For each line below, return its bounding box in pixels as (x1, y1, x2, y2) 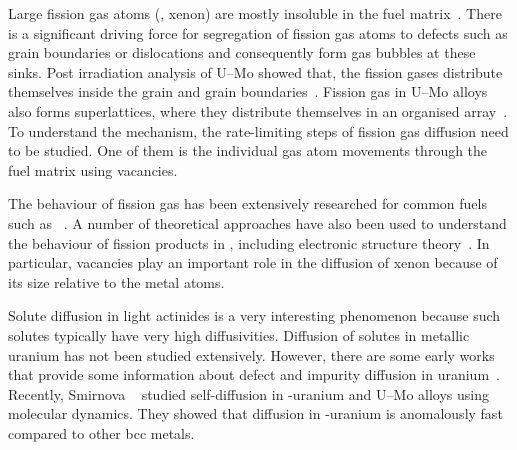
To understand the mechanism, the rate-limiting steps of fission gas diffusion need (8, 120, 509, 141)
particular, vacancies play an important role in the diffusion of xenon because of (8, 252, 498, 273)
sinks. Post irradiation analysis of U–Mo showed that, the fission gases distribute (8, 61, 503, 82)
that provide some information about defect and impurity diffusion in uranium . (8, 364, 500, 385)
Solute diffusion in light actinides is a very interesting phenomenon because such (8, 305, 501, 326)
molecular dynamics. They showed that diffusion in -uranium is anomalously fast (8, 403, 503, 424)
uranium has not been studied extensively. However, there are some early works (8, 344, 495, 365)
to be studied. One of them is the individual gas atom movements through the (8, 140, 488, 161)
